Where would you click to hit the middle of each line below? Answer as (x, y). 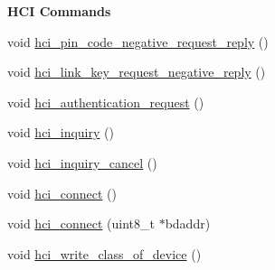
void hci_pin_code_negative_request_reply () (138, 41)
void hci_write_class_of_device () (104, 253)
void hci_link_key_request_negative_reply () (137, 72)
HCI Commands (59, 11)
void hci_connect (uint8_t (81, 223)
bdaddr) (188, 223)
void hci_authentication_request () (106, 102)
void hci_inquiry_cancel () (82, 162)
